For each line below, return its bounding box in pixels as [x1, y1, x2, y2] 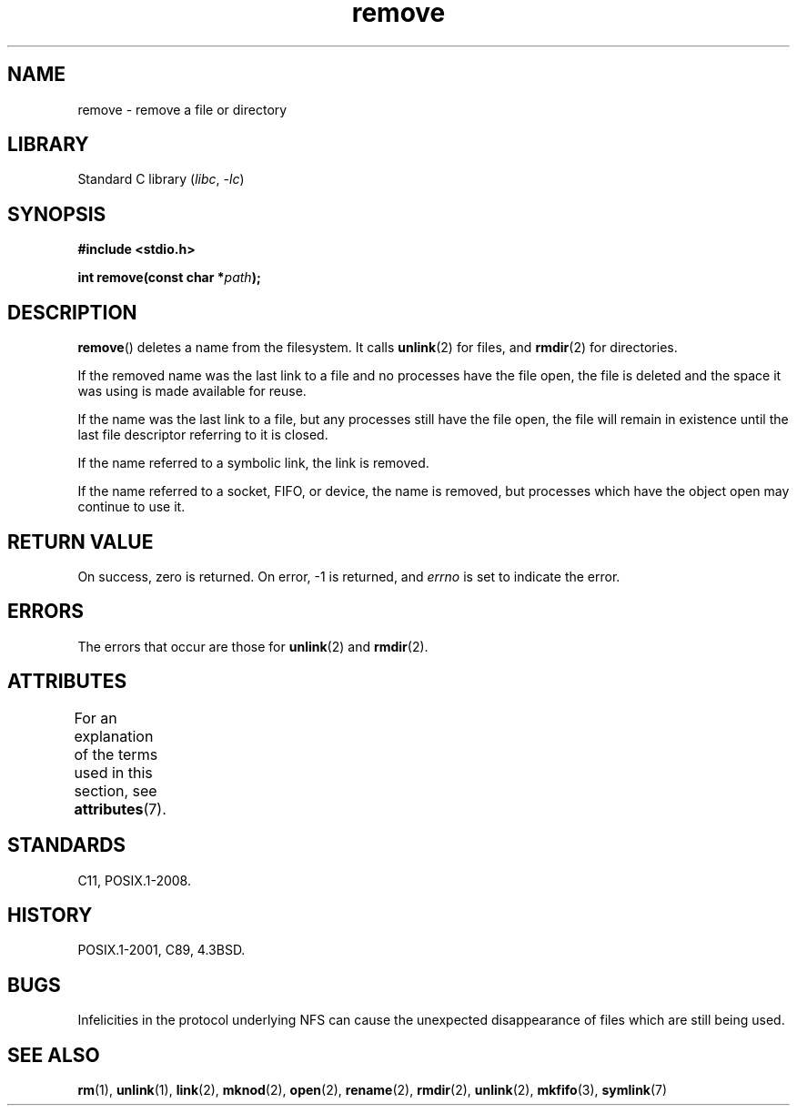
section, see [74, 781, 157, 800]
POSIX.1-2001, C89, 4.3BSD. [77, 942, 246, 958]
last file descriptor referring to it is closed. [77, 427, 328, 443]
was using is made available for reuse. [77, 383, 307, 400]
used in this [74, 763, 153, 782]
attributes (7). [74, 799, 166, 818]
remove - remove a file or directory [77, 101, 288, 117]
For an [74, 708, 117, 727]
